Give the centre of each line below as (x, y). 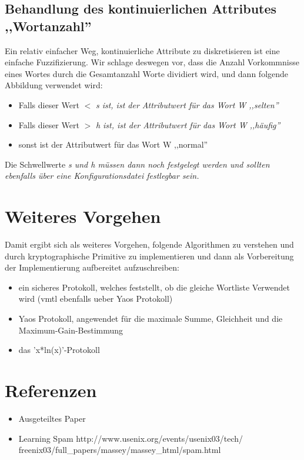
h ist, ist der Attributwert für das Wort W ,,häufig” (188, 124)
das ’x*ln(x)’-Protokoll (59, 350)
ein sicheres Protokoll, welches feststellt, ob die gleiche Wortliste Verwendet (154, 287)
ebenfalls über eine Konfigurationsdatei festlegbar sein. (102, 176)
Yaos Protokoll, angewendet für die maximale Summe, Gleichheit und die (151, 319)
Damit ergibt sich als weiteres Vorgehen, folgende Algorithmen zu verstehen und (149, 244)
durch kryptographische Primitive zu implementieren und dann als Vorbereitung (149, 256)
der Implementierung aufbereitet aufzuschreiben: (92, 267)
